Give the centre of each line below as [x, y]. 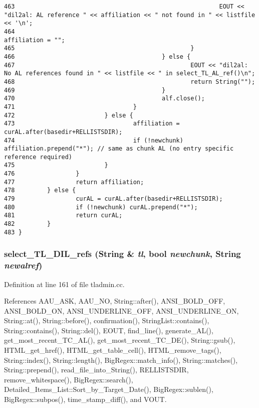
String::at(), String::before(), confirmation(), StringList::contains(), [107, 320]
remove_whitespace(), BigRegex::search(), [69, 379]
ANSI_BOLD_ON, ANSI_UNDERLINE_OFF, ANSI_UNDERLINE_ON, [121, 310]
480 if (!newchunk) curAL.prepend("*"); [101, 207]
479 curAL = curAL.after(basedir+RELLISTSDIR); [113, 199]
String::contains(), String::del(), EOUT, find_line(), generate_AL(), [109, 330]
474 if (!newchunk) [94, 140]
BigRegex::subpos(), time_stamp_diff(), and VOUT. [85, 399]
